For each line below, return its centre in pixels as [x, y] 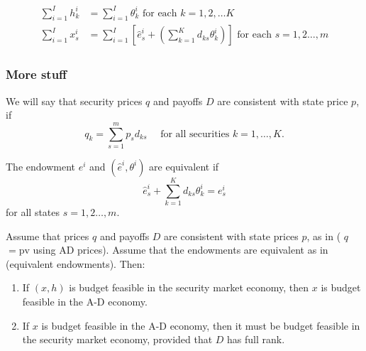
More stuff [37, 74]
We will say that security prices [74, 101]
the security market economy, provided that [117, 339]
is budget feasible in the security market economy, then [189, 287]
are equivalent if [184, 166]
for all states [33, 212]
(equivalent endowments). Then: [76, 263]
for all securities [195, 134]
